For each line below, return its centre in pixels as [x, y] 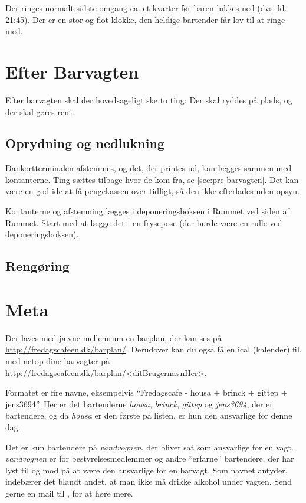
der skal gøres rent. [40, 111]
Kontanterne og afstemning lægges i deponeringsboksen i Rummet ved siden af [147, 211]
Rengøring [37, 266]
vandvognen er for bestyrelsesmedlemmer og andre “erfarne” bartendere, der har [150, 458]
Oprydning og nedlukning [85, 143]
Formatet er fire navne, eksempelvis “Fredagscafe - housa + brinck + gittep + [147, 392]
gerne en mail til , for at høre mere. [69, 493]
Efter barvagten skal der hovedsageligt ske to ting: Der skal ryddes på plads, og [149, 99]
